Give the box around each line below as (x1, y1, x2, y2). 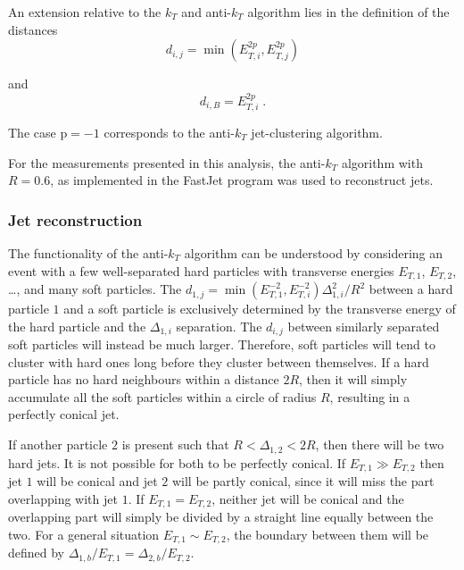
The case (8, 123, 56, 142)
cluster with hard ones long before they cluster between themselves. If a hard (8, 352, 429, 371)
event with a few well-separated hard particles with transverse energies (8, 261, 394, 280)
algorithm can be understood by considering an (184, 244, 443, 263)
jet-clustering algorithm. (251, 123, 383, 142)
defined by (8, 543, 65, 562)
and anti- (181, 3, 231, 21)
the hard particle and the (8, 316, 146, 335)
